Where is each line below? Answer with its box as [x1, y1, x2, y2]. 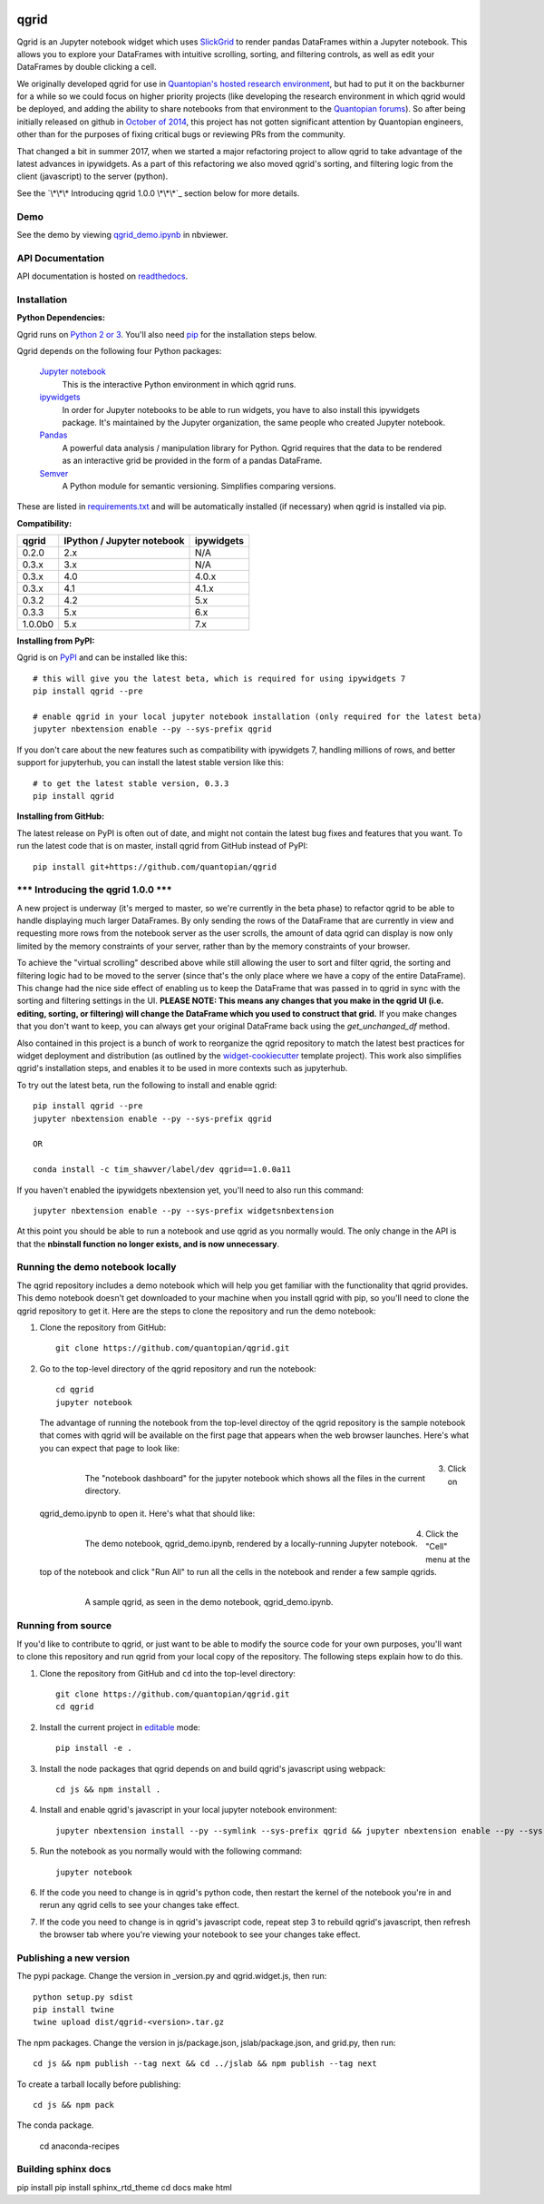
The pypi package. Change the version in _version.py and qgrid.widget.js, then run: [16, 1971, 327, 1982]
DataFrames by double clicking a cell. [16, 62, 158, 73]
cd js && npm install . [55, 1784, 161, 1795]
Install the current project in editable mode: [39, 1721, 201, 1733]
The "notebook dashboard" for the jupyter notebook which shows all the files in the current [84, 1472, 426, 1483]
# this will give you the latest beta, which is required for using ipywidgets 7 [33, 673, 406, 684]
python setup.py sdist [33, 1992, 134, 2002]
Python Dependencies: [16, 312, 106, 323]
